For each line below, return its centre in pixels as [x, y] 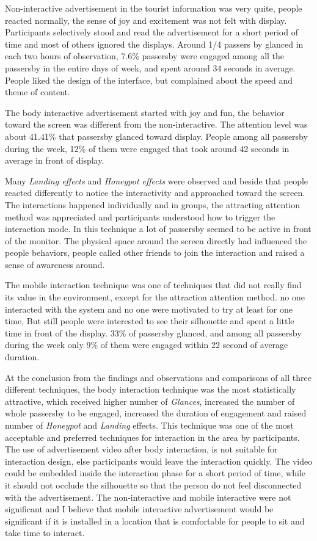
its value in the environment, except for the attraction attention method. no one [155, 297]
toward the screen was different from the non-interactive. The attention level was [156, 124]
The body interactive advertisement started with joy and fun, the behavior [145, 112]
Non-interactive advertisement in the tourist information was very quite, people [154, 8]
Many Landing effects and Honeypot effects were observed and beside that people [157, 180]
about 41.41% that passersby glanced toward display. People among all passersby [156, 136]
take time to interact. [45, 533]
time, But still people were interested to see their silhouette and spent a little [150, 321]
